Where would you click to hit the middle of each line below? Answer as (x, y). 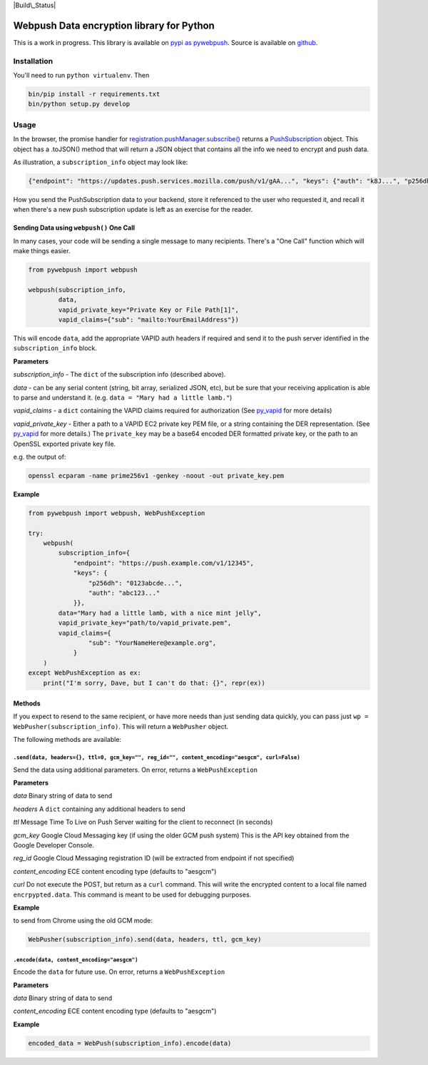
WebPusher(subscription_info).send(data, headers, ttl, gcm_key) (145, 939)
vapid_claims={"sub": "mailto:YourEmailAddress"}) (148, 320)
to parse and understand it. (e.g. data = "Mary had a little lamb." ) (123, 397)
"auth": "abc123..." (124, 593)
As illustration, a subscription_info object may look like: (101, 162)
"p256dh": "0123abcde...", (136, 583)
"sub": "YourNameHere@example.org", (152, 643)
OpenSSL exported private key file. (65, 444)
